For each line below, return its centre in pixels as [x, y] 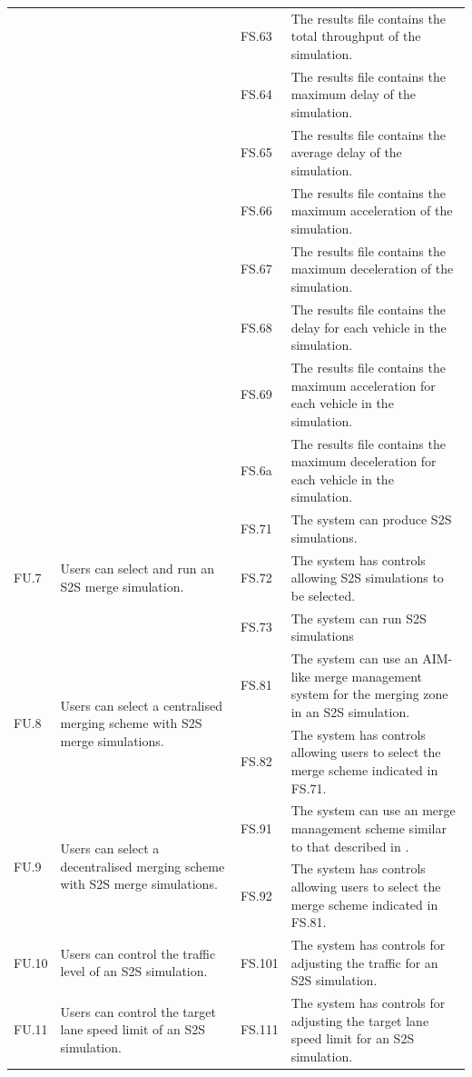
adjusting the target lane [360, 1020]
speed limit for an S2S [353, 1038]
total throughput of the [356, 36]
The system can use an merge [373, 810]
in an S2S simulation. [350, 711]
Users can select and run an [138, 568]
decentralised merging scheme [143, 866]
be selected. [323, 595]
